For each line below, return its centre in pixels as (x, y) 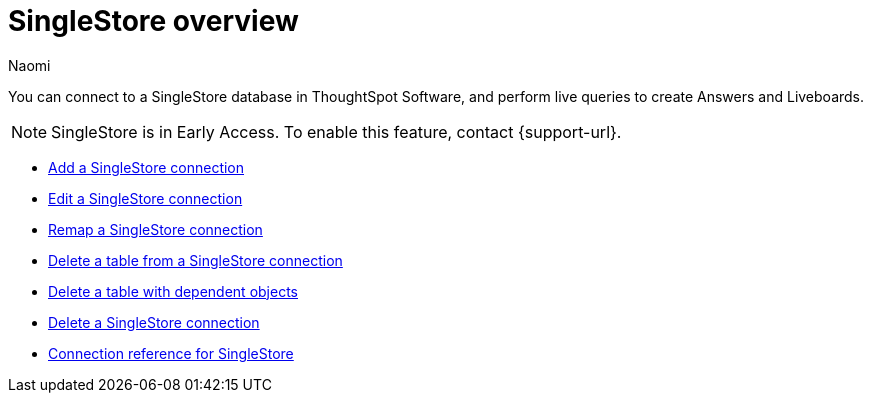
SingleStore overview (153, 21)
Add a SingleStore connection (146, 167)
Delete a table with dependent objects (173, 291)
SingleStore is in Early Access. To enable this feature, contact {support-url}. (336, 131)
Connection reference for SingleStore (171, 353)
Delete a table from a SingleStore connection (195, 260)
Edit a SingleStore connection (145, 198)
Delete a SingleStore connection (154, 322)
